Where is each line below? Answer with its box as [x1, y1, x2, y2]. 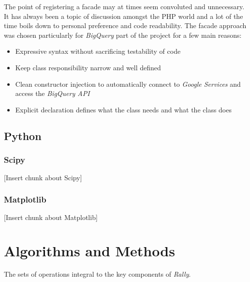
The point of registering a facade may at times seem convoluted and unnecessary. [4, 1, 245, 11]
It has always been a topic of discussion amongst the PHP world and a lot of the [4, 11, 243, 21]
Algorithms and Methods [4, 240, 175, 260]
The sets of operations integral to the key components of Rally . [4, 268, 191, 279]
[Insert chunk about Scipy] [4, 172, 82, 183]
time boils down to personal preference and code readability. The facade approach [4, 20, 247, 31]
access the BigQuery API [15, 88, 90, 98]
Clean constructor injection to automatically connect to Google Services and [15, 78, 241, 89]
